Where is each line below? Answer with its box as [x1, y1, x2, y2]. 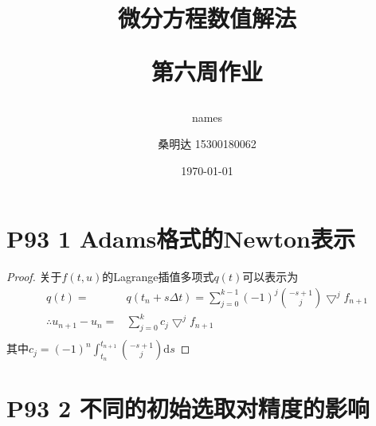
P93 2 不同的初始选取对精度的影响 [6, 391, 370, 424]
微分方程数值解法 [117, 2, 296, 34]
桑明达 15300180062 [158, 135, 257, 152]
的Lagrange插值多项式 [102, 268, 214, 285]
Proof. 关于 [6, 268, 62, 285]
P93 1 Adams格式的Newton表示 [6, 222, 356, 255]
